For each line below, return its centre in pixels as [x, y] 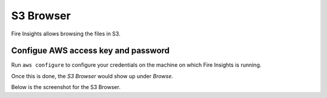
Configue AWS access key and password [90, 51]
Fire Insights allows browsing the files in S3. [66, 34]
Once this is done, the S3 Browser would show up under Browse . [92, 76]
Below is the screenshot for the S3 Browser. [66, 87]
